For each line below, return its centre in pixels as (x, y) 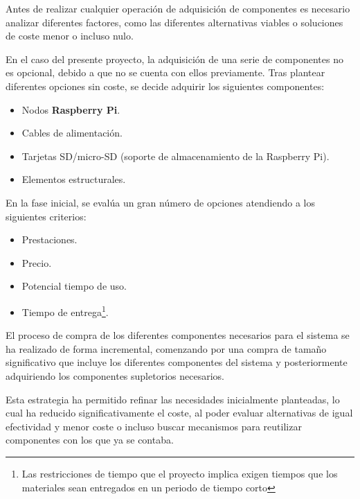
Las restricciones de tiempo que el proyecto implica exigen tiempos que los (180, 473)
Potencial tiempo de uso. (74, 286)
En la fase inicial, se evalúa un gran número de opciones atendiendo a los (161, 202)
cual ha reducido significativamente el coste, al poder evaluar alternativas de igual (179, 413)
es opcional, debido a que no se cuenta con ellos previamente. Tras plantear (165, 72)
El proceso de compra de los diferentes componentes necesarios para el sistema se (178, 335)
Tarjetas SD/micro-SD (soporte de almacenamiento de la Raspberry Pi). (175, 156)
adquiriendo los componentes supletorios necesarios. (115, 375)
